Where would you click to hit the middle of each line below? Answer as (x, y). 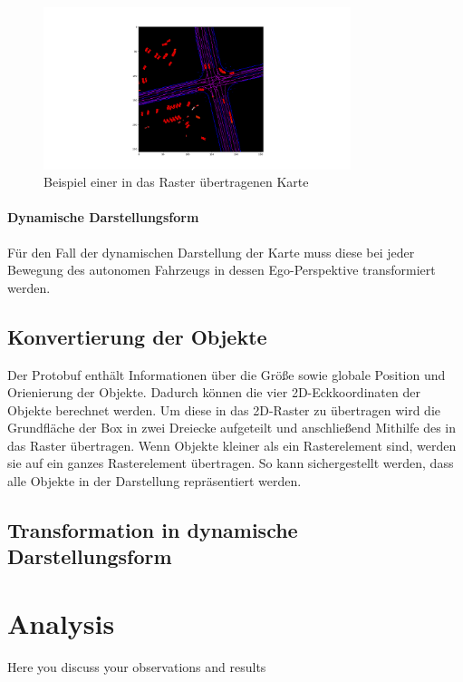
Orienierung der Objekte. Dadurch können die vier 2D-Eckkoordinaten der (214, 392)
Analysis (61, 624)
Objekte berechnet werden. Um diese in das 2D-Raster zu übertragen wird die (224, 409)
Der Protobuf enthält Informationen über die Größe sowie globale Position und (227, 374)
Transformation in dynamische (153, 530)
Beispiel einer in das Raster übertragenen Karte (176, 182)
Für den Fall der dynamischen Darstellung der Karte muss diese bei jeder (211, 252)
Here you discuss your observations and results (137, 666)
